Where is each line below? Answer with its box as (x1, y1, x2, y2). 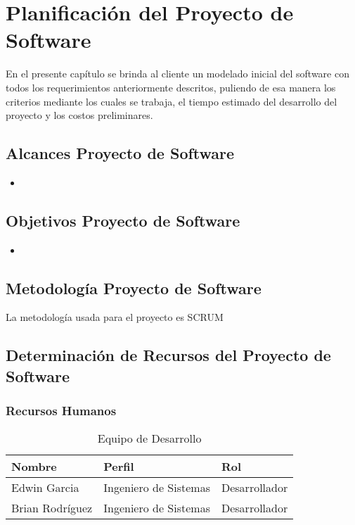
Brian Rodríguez (11, 500, 93, 517)
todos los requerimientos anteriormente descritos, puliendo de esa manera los (6, 80, 336, 94)
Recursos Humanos (6, 402, 117, 419)
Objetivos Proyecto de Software (6, 209, 240, 231)
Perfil (103, 458, 134, 475)
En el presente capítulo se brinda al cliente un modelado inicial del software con (6, 66, 349, 81)
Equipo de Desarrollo (97, 430, 202, 447)
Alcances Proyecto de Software (6, 142, 235, 164)
